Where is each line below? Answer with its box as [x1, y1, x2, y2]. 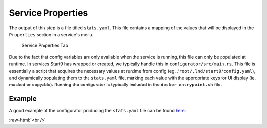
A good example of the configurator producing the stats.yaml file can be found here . [9, 108, 186, 114]
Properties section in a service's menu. [9, 31, 94, 37]
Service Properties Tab [21, 43, 69, 49]
